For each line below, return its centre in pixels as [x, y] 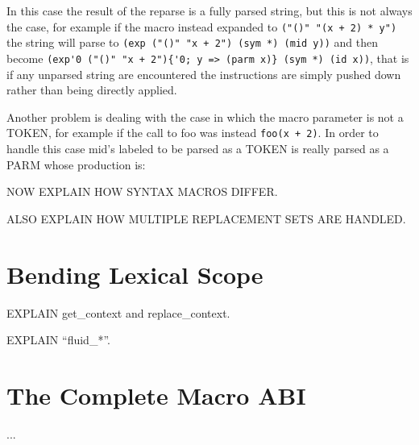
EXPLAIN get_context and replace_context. [118, 312]
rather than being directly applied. [92, 90]
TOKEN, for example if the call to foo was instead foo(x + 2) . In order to [193, 133]
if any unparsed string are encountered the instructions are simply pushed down [204, 74]
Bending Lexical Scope [135, 274]
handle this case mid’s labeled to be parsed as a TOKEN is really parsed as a [198, 148]
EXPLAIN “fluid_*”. [58, 340]
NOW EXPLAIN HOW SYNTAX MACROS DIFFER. [142, 191]
